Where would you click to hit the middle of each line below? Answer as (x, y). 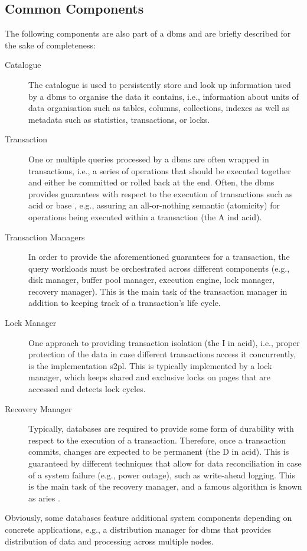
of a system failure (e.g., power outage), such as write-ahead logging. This (162, 475)
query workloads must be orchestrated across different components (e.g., (159, 268)
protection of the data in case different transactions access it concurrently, (162, 354)
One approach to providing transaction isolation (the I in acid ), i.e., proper (164, 342)
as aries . (44, 498)
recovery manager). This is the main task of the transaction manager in (158, 291)
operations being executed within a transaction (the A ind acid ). (145, 216)
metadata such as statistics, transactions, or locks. (119, 119)
